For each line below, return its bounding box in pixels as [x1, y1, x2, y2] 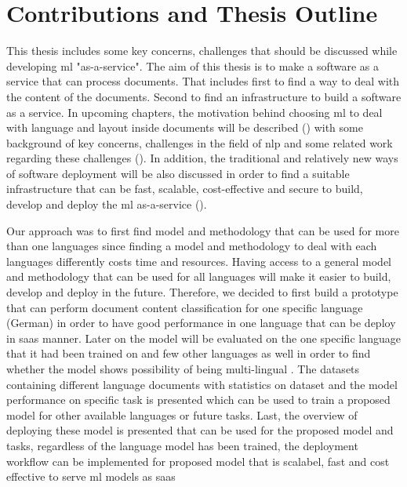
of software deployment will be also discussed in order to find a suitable [6, 165, 350, 181]
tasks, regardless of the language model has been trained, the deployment [6, 437, 358, 453]
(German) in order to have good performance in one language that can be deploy [6, 314, 396, 331]
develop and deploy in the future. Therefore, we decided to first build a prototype [6, 284, 398, 300]
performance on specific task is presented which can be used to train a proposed [6, 391, 391, 408]
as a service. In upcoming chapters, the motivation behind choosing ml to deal [6, 104, 383, 120]
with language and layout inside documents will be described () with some [6, 119, 363, 136]
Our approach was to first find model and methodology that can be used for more [6, 222, 399, 238]
